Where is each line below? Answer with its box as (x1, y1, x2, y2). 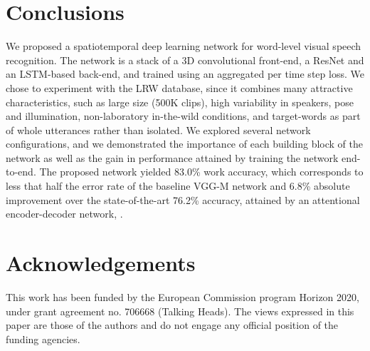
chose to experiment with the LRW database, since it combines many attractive (6, 80, 353, 95)
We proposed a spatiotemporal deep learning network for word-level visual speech (6, 39, 361, 54)
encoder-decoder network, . (6, 206, 123, 221)
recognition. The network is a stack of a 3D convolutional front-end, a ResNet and (6, 52, 364, 67)
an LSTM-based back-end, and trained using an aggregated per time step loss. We (6, 66, 364, 81)
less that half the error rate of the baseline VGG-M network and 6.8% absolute (6, 178, 350, 193)
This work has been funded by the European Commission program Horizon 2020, (6, 289, 359, 304)
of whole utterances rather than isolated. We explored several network (6, 122, 311, 137)
